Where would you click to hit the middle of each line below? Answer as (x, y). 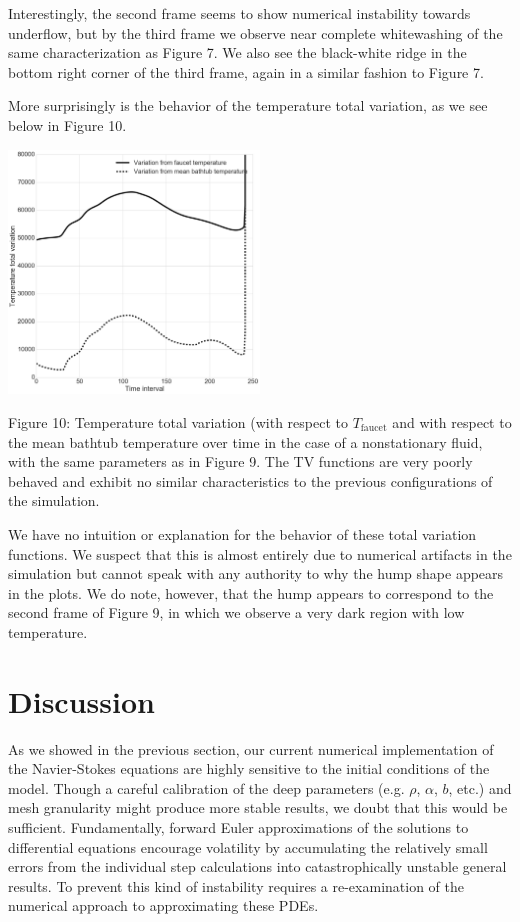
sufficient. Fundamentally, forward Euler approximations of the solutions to (238, 827)
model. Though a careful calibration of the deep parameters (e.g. (206, 787)
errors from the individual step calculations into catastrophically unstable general (257, 866)
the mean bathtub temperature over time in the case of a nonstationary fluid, (245, 441)
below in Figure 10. (67, 124)
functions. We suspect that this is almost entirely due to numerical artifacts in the (260, 553)
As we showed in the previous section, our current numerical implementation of (251, 748)
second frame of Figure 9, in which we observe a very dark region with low (236, 612)
